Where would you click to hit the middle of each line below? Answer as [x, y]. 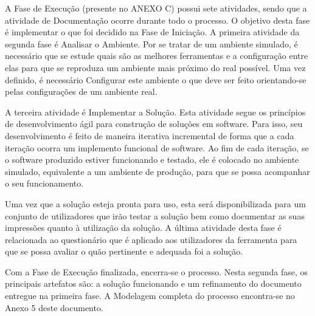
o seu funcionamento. [44, 183]
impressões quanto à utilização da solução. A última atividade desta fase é [143, 228]
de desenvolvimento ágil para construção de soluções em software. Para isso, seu [154, 124]
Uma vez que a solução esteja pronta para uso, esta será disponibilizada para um [155, 203]
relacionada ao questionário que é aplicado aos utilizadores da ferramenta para [151, 239]
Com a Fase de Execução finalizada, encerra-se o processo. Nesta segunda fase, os [157, 271]
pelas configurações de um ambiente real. [81, 91]
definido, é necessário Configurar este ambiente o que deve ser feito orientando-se [156, 79]
